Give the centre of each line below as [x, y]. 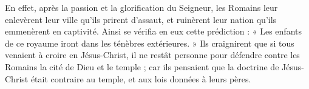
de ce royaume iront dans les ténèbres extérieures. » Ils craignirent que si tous [150, 43]
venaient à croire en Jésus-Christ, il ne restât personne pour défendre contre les [152, 55]
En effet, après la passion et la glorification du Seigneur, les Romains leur [141, 7]
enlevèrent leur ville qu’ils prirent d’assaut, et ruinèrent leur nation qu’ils [141, 19]
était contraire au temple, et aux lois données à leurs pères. [141, 78]
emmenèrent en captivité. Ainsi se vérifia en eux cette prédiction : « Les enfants [154, 31]
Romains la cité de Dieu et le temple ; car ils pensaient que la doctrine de [142, 66]
